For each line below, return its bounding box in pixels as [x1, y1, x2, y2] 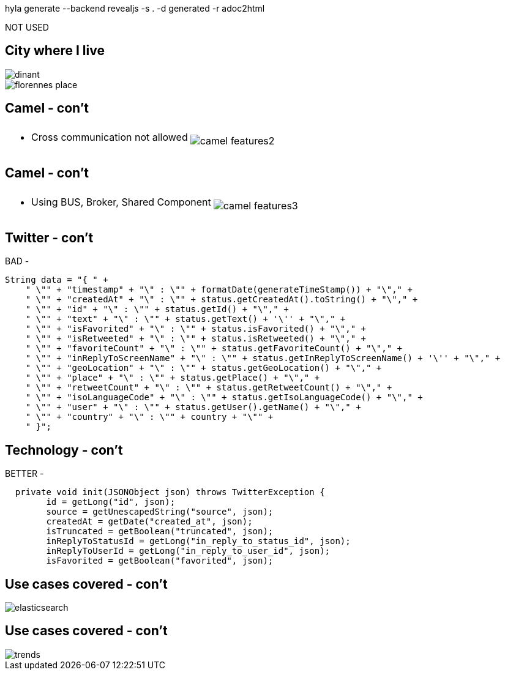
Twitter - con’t [5, 229, 94, 245]
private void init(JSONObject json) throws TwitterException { [15, 487, 325, 498]
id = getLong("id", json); [46, 497, 176, 507]
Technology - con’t [5, 442, 123, 458]
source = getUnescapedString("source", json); [46, 507, 274, 517]
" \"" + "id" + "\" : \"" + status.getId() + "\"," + [25, 304, 289, 315]
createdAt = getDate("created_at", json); [46, 517, 253, 527]
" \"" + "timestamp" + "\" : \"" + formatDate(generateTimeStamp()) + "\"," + [25, 285, 413, 295]
